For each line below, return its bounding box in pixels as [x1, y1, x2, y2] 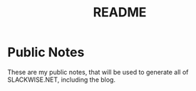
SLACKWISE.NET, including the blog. [7, 75, 116, 84]
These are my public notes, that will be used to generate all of [7, 68, 189, 76]
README [93, 4, 147, 21]
